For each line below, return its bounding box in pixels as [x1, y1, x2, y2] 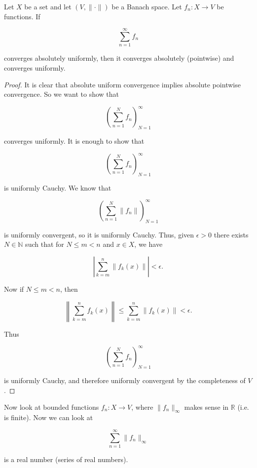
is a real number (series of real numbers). [4, 454, 128, 465]
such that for [25, 239, 64, 249]
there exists [214, 229, 249, 239]
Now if [4, 283, 24, 294]
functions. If [4, 11, 40, 21]
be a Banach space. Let [111, 1, 182, 11]
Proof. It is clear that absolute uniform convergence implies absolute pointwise [4, 79, 241, 89]
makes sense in [184, 401, 229, 412]
